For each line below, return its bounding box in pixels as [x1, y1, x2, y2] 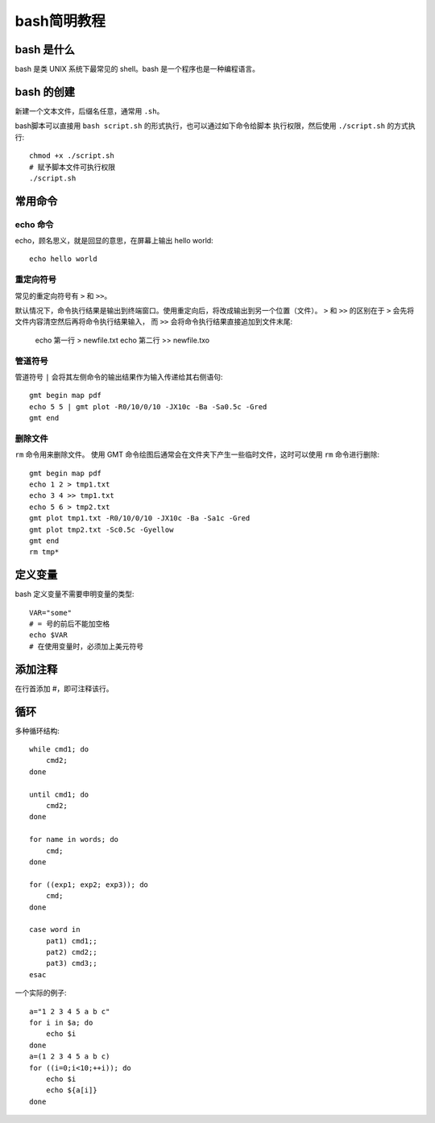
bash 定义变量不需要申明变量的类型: [14, 589, 135, 599]
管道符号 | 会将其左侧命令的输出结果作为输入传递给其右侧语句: [14, 371, 223, 382]
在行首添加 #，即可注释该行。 [14, 683, 114, 693]
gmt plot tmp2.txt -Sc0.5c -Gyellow [29, 524, 174, 534]
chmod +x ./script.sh [29, 151, 114, 160]
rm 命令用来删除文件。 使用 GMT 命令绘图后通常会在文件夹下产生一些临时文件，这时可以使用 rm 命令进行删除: [14, 450, 380, 459]
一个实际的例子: [14, 988, 68, 998]
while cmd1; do [29, 745, 89, 754]
